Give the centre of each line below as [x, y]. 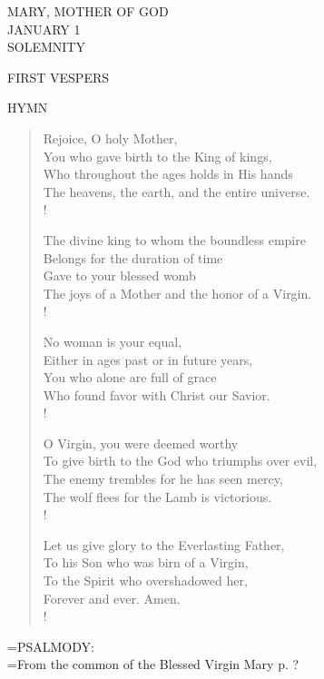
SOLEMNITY [46, 47]
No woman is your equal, [112, 341]
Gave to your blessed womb [119, 276]
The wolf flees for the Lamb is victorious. [157, 496]
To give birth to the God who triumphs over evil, [180, 461]
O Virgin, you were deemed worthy [141, 443]
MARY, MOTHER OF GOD [88, 11]
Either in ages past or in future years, [148, 359]
